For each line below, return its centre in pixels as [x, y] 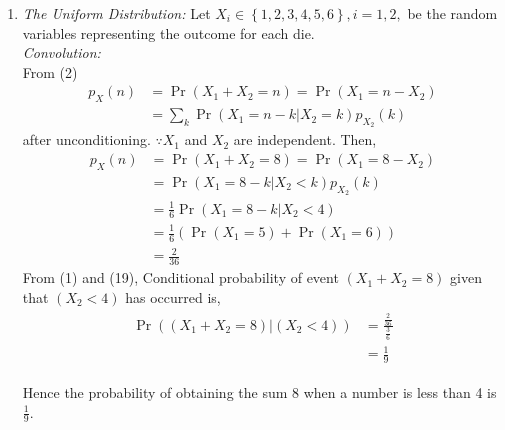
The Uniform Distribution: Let [116, 13]
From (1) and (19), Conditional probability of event [180, 277]
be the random [452, 13]
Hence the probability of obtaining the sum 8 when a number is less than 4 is [259, 391]
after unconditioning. [86, 139]
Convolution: [61, 52]
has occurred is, [173, 296]
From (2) [50, 71]
